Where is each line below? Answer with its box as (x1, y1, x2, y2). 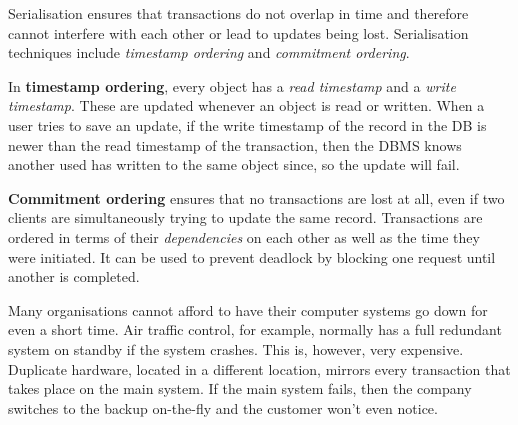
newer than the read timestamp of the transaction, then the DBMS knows (8, 134, 462, 155)
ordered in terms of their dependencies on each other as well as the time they (8, 226, 480, 247)
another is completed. (8, 266, 140, 287)
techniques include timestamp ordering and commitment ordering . (8, 42, 410, 63)
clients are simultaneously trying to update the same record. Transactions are (8, 207, 483, 228)
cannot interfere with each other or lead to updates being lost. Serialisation (8, 22, 469, 43)
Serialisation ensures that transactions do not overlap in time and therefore (8, 3, 469, 23)
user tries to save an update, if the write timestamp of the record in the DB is (8, 114, 487, 135)
